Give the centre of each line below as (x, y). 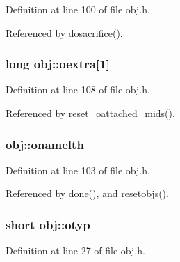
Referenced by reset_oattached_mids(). (90, 113)
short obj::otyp (48, 224)
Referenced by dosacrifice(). (64, 32)
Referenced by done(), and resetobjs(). (87, 193)
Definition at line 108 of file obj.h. (78, 90)
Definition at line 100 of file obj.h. (78, 9)
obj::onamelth (45, 144)
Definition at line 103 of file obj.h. (78, 170)
